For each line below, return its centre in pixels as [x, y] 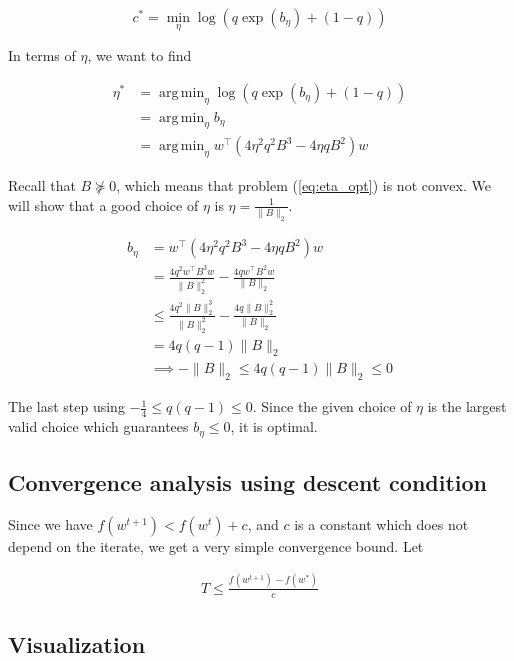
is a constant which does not [381, 523]
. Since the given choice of [332, 406]
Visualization [77, 643]
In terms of [42, 55]
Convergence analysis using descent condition [248, 481]
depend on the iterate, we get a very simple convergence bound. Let [216, 545]
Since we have [50, 523]
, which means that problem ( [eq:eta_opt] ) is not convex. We [303, 185]
